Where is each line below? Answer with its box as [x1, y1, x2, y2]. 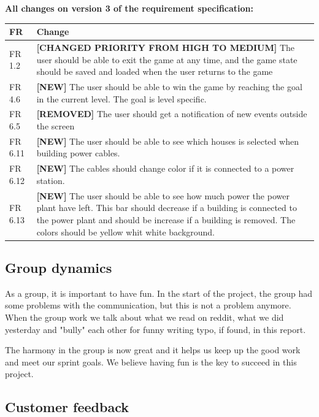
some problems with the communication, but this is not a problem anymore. [5, 299, 291, 312]
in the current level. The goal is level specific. [36, 92, 207, 105]
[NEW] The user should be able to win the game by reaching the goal [36, 80, 302, 93]
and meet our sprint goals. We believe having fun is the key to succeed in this [5, 355, 297, 368]
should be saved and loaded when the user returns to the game [36, 65, 273, 78]
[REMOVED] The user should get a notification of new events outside [36, 107, 307, 120]
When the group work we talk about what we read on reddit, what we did [5, 310, 284, 323]
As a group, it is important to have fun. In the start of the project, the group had [5, 286, 312, 299]
